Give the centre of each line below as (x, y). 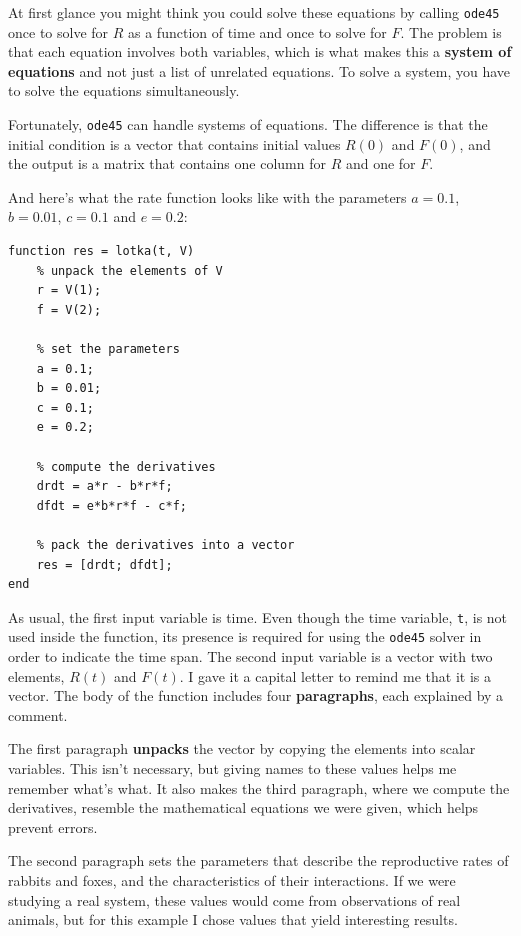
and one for (380, 163)
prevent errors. (53, 826)
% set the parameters (108, 349)
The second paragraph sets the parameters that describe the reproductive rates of (258, 860)
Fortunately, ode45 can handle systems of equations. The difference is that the (248, 124)
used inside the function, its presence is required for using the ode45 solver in (245, 636)
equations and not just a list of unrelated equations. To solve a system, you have (259, 70)
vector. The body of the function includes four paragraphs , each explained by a (256, 695)
